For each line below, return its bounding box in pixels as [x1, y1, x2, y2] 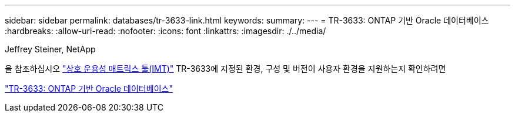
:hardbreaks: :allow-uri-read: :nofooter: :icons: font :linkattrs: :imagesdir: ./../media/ [5, 26, 326, 36]
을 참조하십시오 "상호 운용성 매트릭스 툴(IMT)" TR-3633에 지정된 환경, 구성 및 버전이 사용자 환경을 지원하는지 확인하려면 [5, 63, 446, 73]
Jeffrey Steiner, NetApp [5, 44, 96, 54]
